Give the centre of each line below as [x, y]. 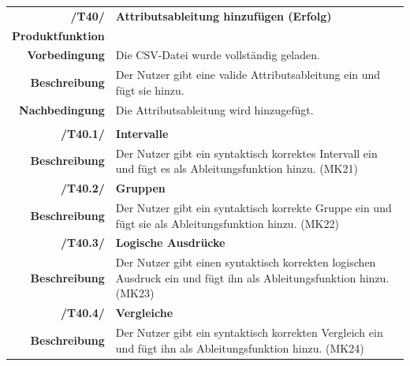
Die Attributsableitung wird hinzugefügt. [214, 109]
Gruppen [140, 188]
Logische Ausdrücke [170, 243]
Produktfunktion [58, 35]
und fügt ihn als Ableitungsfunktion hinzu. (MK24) [240, 347]
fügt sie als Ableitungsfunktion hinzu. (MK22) [227, 223]
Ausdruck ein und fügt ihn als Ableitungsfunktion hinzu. [252, 277]
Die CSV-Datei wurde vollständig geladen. [218, 55]
